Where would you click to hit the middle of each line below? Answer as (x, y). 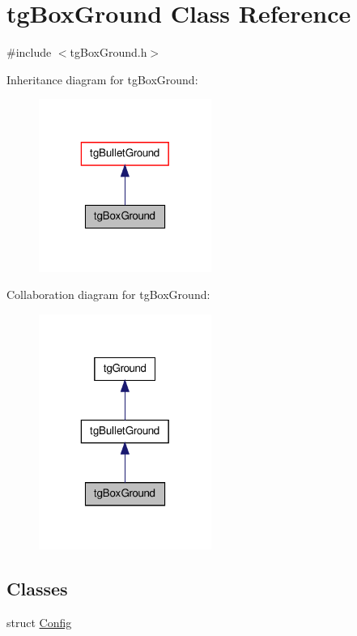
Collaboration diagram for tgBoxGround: (108, 295)
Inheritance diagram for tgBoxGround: (102, 79)
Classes (37, 589)
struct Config (39, 623)
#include (29, 52)
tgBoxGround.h (108, 52)
